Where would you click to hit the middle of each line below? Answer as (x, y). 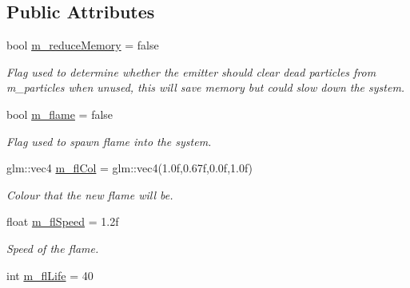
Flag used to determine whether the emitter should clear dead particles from (191, 71)
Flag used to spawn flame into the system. (109, 141)
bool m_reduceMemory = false (83, 45)
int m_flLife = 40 (50, 275)
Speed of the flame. (53, 248)
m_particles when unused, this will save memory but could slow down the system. (206, 87)
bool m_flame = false (60, 114)
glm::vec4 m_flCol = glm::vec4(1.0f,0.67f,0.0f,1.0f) (130, 168)
